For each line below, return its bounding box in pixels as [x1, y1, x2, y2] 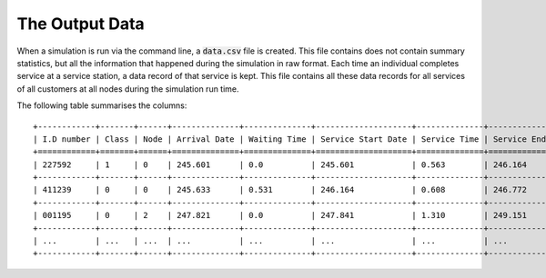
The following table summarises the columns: [16, 100, 187, 111]
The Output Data [16, 14, 145, 34]
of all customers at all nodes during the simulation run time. [16, 83, 240, 94]
